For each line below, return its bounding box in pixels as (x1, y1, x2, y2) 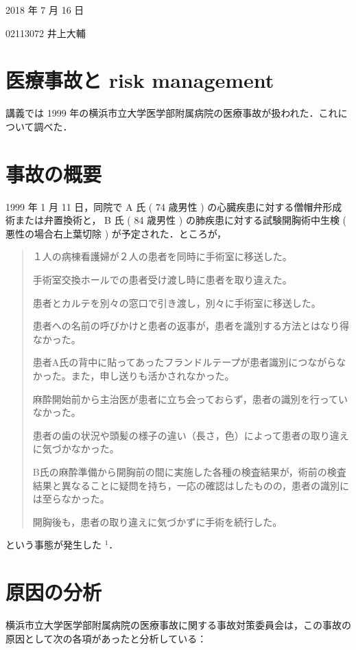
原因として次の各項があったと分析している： (5, 631, 207, 645)
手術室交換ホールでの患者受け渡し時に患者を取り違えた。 (32, 272, 292, 286)
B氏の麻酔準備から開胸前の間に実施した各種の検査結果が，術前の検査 (32, 464, 346, 478)
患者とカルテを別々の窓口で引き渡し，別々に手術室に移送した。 (32, 295, 321, 310)
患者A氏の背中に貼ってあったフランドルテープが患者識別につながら (32, 355, 337, 369)
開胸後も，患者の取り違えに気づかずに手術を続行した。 (32, 514, 283, 529)
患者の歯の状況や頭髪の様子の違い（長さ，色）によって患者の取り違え (32, 428, 349, 442)
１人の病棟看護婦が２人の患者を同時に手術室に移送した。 (32, 249, 292, 264)
